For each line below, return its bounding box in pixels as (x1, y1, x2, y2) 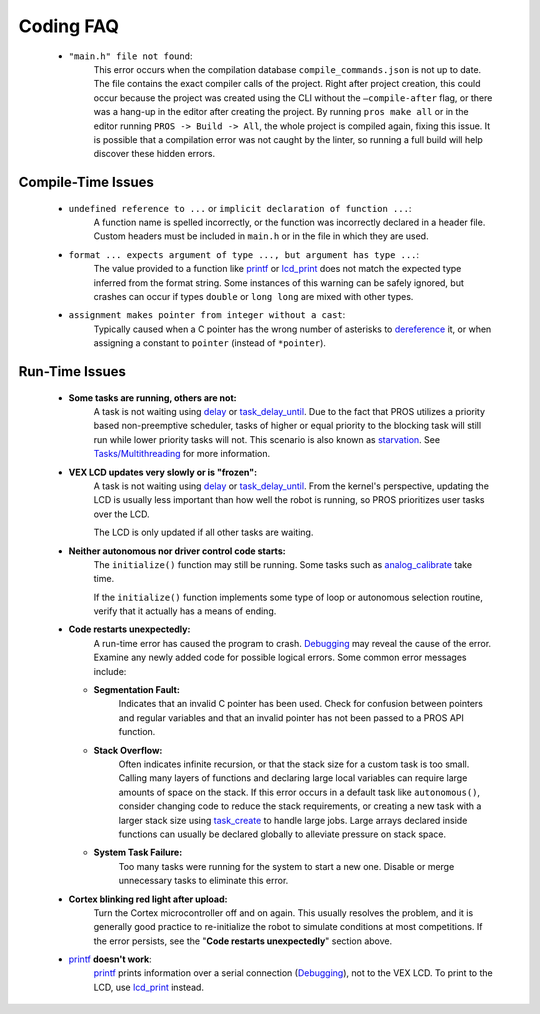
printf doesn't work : (68, 953, 152, 965)
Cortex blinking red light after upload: (68, 893, 228, 905)
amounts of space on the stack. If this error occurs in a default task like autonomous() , (118, 786, 480, 798)
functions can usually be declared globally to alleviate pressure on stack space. (118, 828, 447, 840)
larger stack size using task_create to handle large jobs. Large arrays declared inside (118, 814, 468, 826)
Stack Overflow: (93, 744, 163, 756)
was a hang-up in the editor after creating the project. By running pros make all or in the (93, 106, 469, 118)
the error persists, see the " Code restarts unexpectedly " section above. (93, 935, 393, 947)
